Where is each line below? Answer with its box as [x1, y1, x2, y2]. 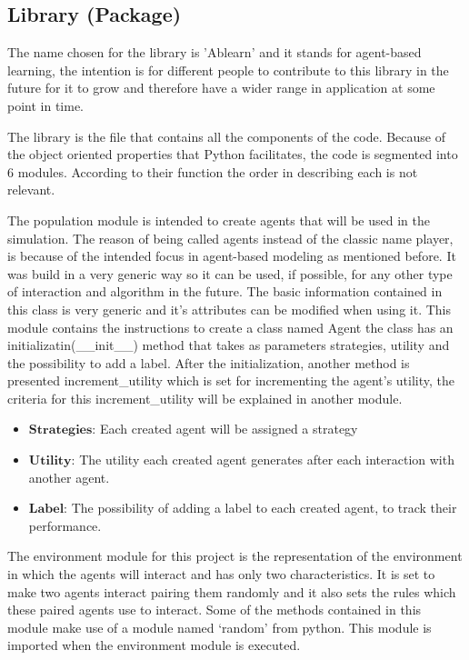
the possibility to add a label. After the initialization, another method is [7, 353, 410, 372]
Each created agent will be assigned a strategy [99, 419, 358, 438]
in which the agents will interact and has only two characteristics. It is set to [7, 565, 435, 584]
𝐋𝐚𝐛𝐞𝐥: [28, 503, 67, 516]
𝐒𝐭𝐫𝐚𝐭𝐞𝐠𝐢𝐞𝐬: [28, 424, 96, 437]
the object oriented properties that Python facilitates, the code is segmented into [7, 145, 458, 164]
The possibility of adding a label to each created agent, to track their [71, 498, 457, 517]
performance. [28, 515, 102, 535]
